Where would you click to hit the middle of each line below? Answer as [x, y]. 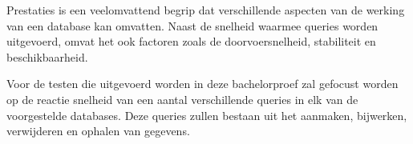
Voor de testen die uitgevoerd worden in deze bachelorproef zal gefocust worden [202, 84]
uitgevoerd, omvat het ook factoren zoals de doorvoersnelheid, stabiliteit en [191, 41]
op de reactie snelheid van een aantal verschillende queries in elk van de [182, 99]
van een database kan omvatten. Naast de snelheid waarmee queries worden [192, 25]
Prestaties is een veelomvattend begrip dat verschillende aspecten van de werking [206, 10]
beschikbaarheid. [47, 56]
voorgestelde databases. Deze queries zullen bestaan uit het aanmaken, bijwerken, [207, 115]
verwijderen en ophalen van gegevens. [98, 131]
